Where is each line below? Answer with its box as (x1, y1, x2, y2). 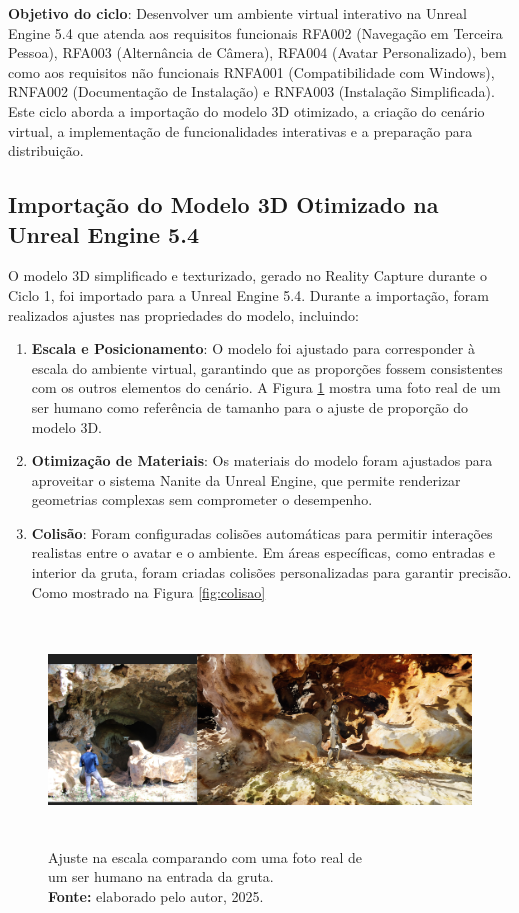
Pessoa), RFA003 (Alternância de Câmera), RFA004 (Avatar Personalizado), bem (8, 42, 507, 63)
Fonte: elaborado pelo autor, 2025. (48, 885, 264, 906)
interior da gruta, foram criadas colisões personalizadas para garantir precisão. (31, 562, 512, 583)
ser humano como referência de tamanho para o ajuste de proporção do (31, 396, 469, 417)
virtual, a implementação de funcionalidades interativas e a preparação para (8, 120, 473, 141)
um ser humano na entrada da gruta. (48, 866, 274, 887)
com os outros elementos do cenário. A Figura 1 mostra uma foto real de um (31, 377, 501, 398)
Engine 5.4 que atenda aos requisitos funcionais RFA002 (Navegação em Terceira (8, 22, 503, 43)
